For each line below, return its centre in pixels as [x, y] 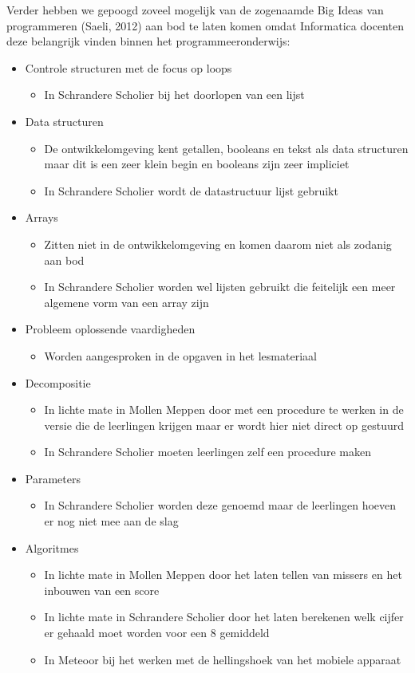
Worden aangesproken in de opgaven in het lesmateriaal [180, 355]
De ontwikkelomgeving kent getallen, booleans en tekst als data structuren [226, 148]
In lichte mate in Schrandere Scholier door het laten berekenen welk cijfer [224, 617]
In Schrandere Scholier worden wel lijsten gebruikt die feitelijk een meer [220, 287]
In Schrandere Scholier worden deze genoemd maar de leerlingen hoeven [220, 505]
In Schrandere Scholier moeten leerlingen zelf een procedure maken [207, 452]
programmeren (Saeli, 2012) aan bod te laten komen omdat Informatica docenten [205, 25]
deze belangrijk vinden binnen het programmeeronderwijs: [148, 41]
